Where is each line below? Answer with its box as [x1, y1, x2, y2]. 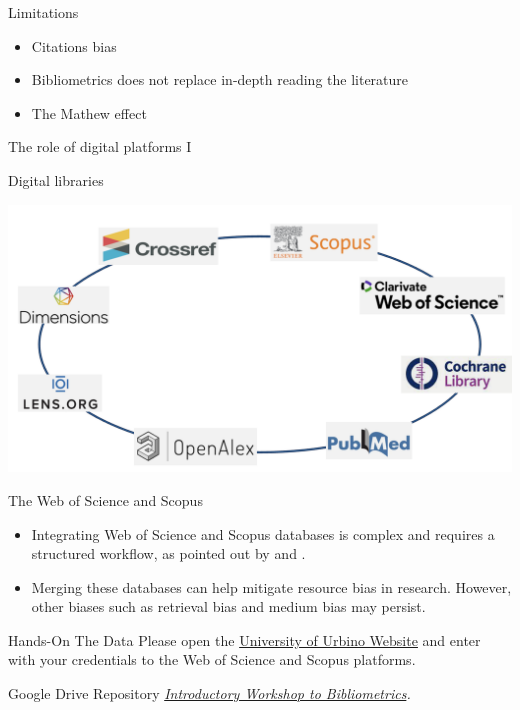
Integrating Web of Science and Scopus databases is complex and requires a [31, 523, 495, 544]
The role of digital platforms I [8, 136, 192, 157]
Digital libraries [8, 169, 104, 190]
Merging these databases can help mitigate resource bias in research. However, [31, 576, 512, 597]
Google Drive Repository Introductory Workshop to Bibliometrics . [8, 683, 411, 704]
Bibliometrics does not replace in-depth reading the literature [31, 69, 409, 90]
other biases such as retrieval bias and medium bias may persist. [31, 596, 426, 617]
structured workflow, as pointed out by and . [31, 543, 306, 564]
